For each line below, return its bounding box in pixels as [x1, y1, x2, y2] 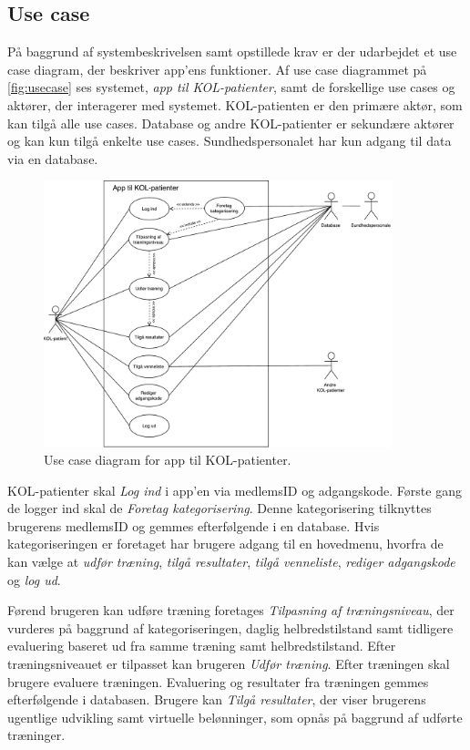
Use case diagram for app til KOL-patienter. [44, 450, 291, 469]
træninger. [7, 725, 66, 745]
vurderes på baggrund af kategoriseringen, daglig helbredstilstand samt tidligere [7, 618, 454, 637]
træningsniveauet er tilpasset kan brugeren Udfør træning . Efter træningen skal [7, 654, 450, 673]
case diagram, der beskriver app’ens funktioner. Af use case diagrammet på [7, 59, 427, 78]
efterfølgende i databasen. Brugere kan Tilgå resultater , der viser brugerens [7, 690, 426, 709]
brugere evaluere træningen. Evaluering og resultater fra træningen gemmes [7, 672, 429, 691]
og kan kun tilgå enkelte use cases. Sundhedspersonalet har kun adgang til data [7, 131, 452, 150]
